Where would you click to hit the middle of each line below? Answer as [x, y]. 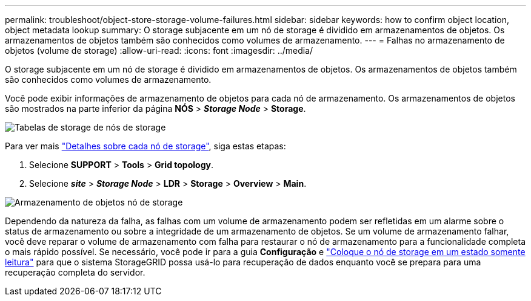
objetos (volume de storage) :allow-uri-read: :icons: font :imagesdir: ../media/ [159, 50]
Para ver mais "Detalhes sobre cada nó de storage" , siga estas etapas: [145, 146]
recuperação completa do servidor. [75, 272]
